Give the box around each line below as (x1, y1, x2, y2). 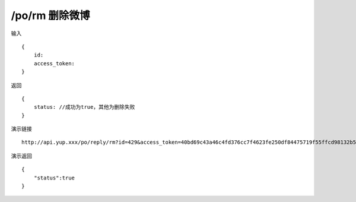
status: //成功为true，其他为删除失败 (33, 104, 135, 111)
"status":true (33, 174, 75, 181)
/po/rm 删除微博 (11, 9, 90, 22)
